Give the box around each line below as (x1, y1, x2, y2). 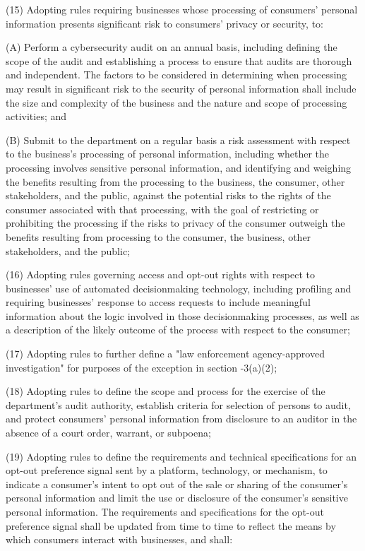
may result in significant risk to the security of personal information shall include (6, 81, 357, 95)
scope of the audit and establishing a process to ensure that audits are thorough (6, 53, 352, 68)
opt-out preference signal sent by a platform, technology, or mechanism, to (6, 463, 328, 478)
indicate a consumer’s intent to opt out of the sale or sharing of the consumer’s (6, 476, 348, 491)
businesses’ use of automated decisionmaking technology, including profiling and (6, 280, 352, 295)
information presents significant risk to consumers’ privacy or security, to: (6, 16, 323, 30)
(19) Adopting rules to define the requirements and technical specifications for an (6, 449, 357, 463)
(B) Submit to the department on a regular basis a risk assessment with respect (6, 132, 351, 147)
